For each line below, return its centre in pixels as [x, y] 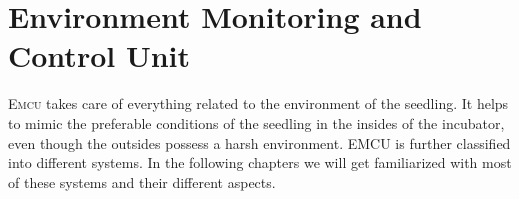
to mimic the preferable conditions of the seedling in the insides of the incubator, [256, 122]
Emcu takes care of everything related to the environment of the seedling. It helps [258, 103]
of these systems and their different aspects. [142, 181]
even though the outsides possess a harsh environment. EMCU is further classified [259, 142]
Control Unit [99, 55]
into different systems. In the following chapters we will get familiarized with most [260, 162]
